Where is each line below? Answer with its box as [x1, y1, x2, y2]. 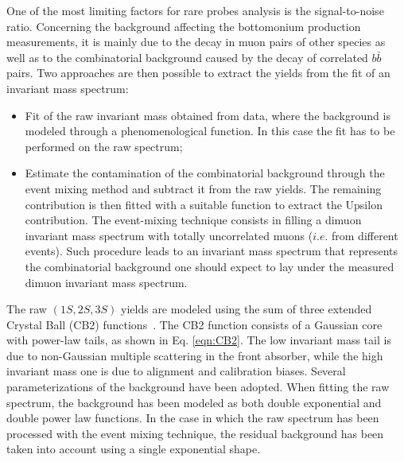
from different [332, 227, 398, 243]
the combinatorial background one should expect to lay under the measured [25, 258, 394, 274]
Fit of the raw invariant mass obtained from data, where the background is [25, 107, 390, 123]
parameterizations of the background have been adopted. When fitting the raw [6, 379, 390, 395]
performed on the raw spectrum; [25, 138, 183, 154]
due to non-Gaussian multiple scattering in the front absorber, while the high [6, 347, 383, 363]
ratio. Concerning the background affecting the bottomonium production [6, 17, 361, 34]
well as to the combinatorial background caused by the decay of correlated [6, 49, 368, 65]
